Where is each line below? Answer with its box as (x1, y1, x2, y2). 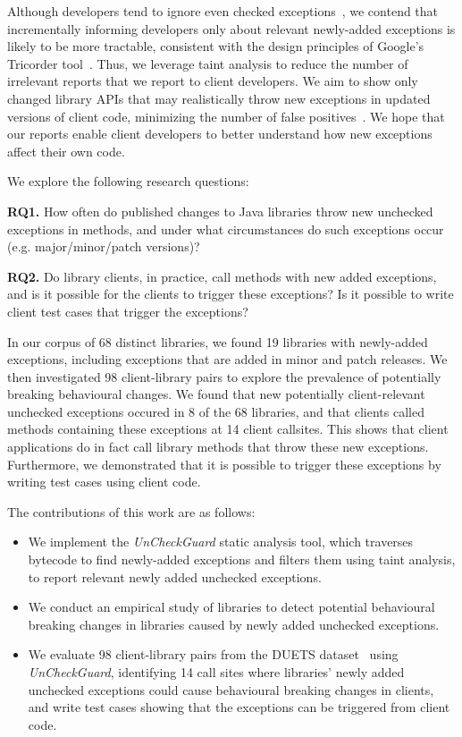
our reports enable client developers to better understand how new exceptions (7, 124, 433, 143)
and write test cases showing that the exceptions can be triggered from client (28, 698, 450, 716)
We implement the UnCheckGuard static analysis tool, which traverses (28, 532, 414, 551)
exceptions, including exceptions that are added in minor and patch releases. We (7, 350, 448, 368)
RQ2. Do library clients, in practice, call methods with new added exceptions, (7, 267, 437, 285)
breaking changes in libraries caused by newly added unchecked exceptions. (28, 614, 440, 633)
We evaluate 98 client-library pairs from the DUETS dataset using (28, 645, 399, 664)
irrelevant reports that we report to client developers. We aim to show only (7, 72, 418, 90)
